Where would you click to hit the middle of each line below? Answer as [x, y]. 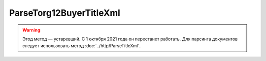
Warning [31, 30]
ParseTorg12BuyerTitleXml [65, 13]
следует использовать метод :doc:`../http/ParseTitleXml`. [82, 46]
